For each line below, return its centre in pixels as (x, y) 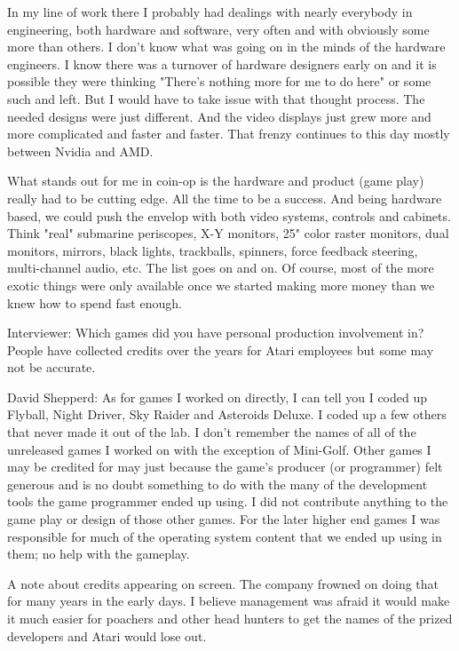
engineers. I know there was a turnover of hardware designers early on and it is (222, 64)
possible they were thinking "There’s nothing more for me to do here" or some (219, 81)
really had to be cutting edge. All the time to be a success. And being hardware (225, 198)
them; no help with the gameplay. (99, 554)
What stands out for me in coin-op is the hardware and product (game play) (216, 181)
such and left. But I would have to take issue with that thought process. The (216, 98)
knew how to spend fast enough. (95, 302)
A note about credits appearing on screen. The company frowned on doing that (223, 583)
